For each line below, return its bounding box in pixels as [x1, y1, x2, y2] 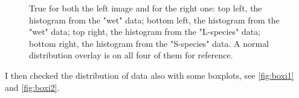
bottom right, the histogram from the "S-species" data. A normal [29, 37, 269, 49]
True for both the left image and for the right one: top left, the [29, 2, 262, 14]
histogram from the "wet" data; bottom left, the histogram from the [29, 13, 280, 26]
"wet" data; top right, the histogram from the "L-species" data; [29, 25, 261, 38]
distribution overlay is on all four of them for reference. [29, 49, 233, 61]
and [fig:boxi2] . [5, 81, 60, 93]
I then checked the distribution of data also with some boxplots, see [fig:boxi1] [5, 69, 294, 81]
